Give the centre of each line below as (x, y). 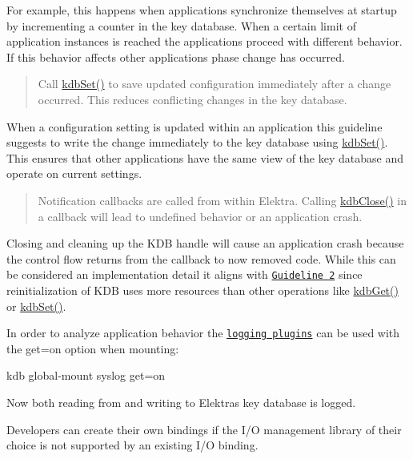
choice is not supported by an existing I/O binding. (132, 445)
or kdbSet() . (36, 306)
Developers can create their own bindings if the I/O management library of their (204, 429)
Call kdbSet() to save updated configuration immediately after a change (215, 84)
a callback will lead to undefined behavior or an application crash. (200, 216)
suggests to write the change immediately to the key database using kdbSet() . (197, 142)
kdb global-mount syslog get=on (86, 375)
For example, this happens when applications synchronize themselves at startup (202, 10)
